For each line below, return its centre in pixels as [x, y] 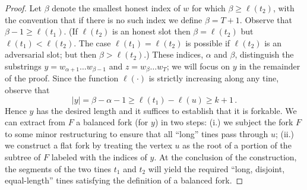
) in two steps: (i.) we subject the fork [224, 122]
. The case [92, 42]
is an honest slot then [151, 31]
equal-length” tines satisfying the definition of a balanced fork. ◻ [124, 180]
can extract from [35, 122]
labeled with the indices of [99, 156]
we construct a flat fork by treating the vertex [88, 145]
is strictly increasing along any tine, [214, 78]
